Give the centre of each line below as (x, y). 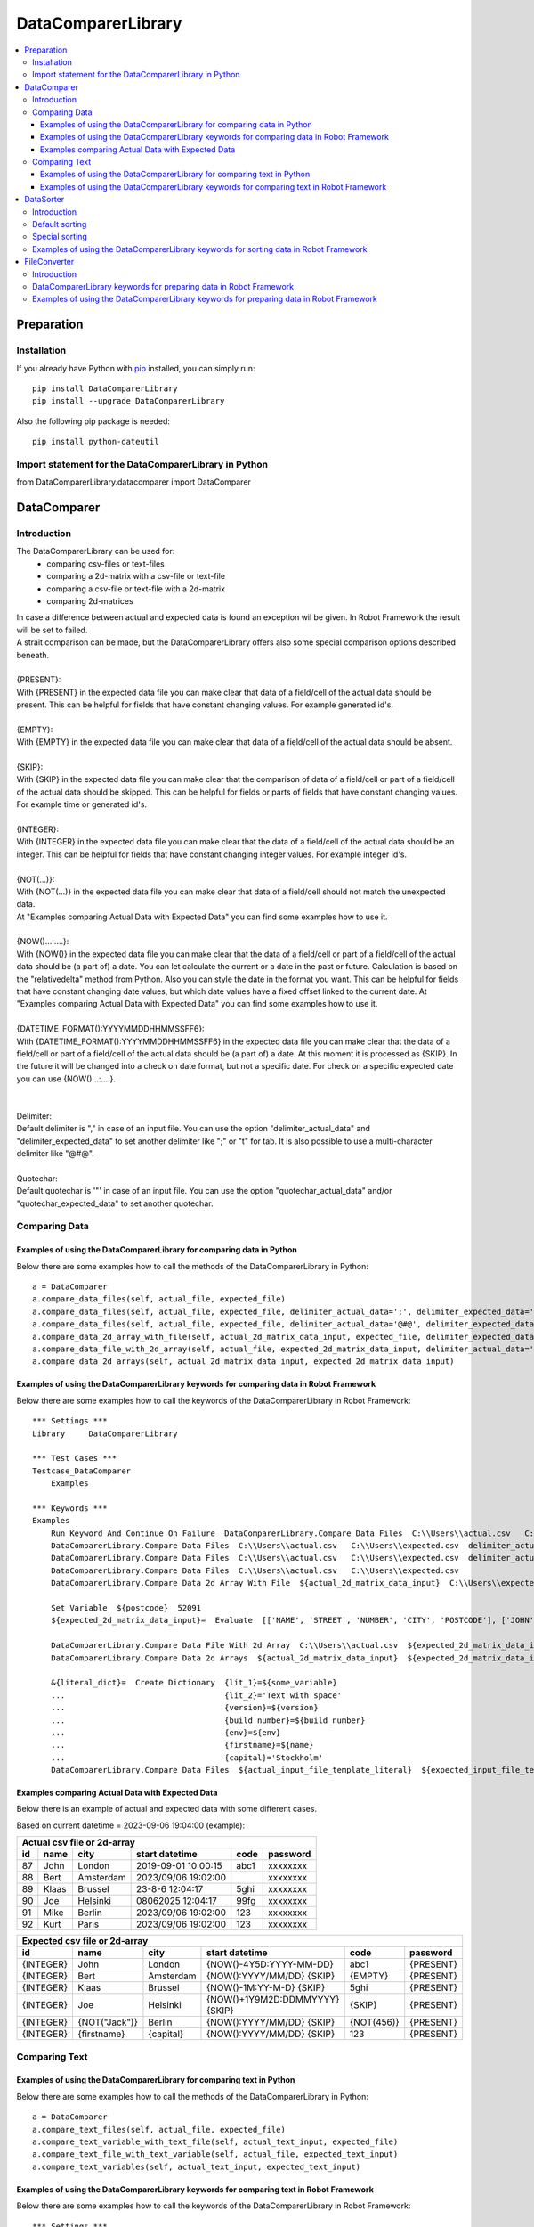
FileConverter (49, 262)
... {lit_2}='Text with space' (196, 1695)
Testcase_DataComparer (82, 1471)
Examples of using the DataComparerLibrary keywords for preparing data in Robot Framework (205, 299)
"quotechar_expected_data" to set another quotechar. (115, 1203)
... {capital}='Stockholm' (187, 1758)
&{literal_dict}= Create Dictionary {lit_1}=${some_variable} (194, 1683)
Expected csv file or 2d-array (85, 1941)
